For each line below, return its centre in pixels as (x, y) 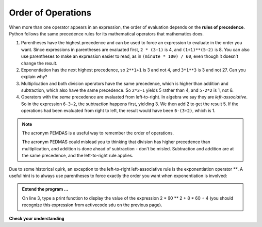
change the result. (39, 63)
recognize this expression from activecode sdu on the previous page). (92, 205)
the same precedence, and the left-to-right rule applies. (78, 156)
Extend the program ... (45, 189)
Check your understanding (37, 218)
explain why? (34, 77)
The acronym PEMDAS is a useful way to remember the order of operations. (98, 133)
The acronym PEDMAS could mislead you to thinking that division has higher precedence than (116, 142)
